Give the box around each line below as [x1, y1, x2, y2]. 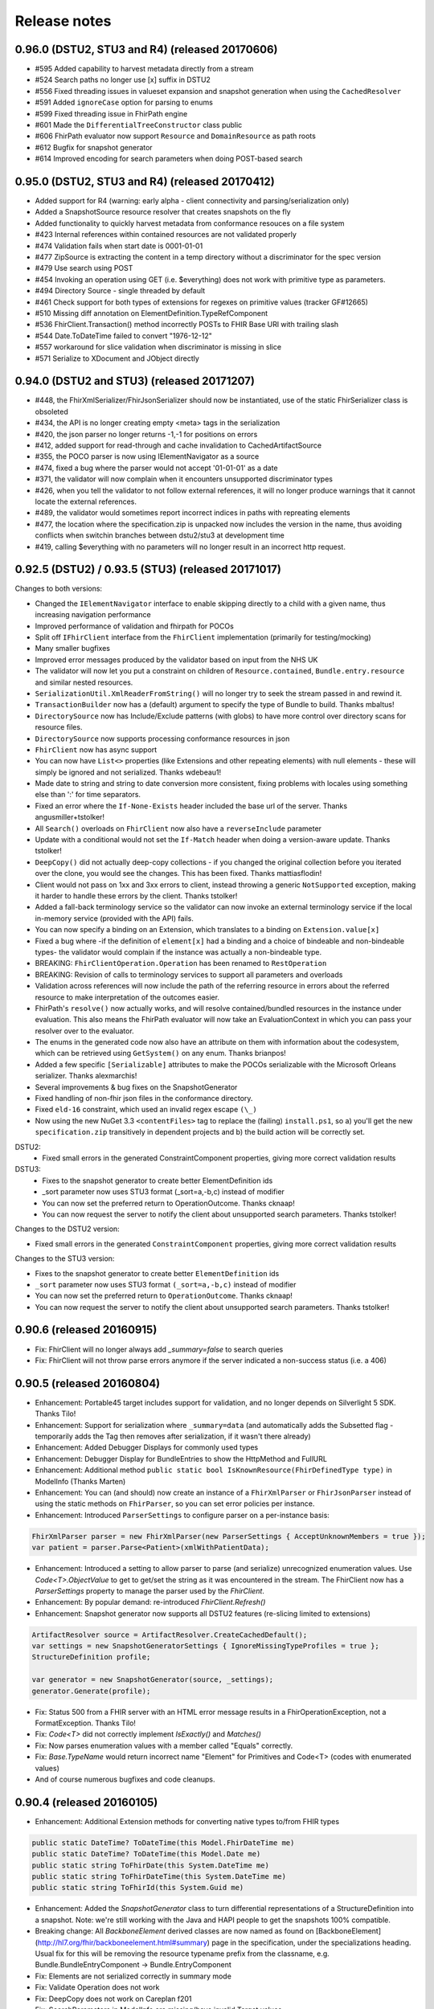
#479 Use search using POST [35, 264, 133, 273]
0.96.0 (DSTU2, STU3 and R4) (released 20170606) [14, 43, 278, 56]
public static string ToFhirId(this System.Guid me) [31, 1883, 244, 1892]
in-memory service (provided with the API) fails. [35, 913, 194, 923]
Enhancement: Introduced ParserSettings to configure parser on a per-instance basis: [35, 1510, 330, 1520]
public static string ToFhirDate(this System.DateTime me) [31, 1860, 269, 1870]
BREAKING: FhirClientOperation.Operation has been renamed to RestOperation [35, 959, 327, 968]
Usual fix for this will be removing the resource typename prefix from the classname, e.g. [35, 1949, 330, 1958]
